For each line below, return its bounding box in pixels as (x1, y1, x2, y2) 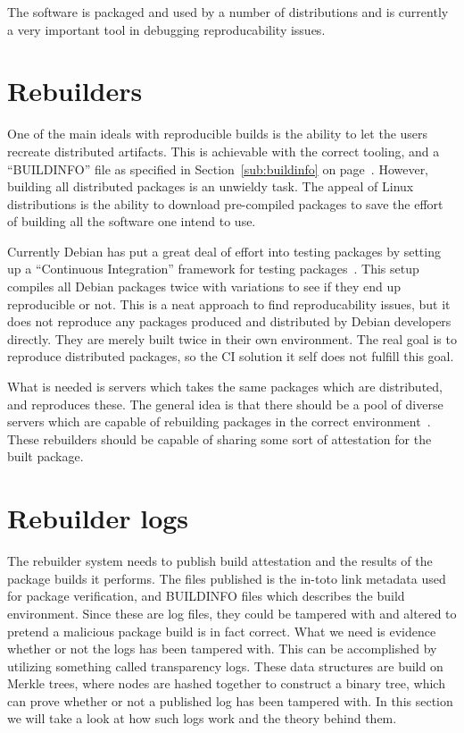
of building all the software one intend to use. (7, 212, 256, 231)
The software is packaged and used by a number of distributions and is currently (7, 3, 449, 21)
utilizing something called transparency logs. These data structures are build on (7, 656, 443, 675)
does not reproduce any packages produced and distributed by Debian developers (7, 312, 452, 331)
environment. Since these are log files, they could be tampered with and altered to (7, 603, 457, 622)
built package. (7, 447, 84, 466)
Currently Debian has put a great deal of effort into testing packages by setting (7, 241, 441, 260)
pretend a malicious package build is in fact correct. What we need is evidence (7, 621, 436, 640)
